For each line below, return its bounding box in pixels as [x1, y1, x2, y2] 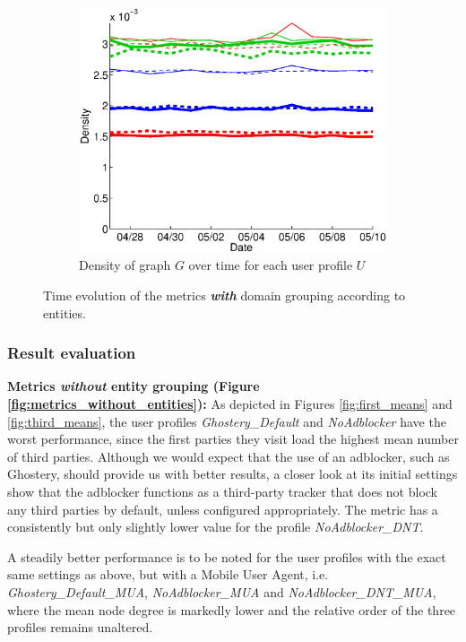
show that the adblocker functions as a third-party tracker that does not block [7, 481, 438, 500]
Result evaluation [7, 342, 136, 364]
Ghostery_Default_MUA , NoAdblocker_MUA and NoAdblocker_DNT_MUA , [7, 582, 436, 601]
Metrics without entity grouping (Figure [7, 377, 260, 395]
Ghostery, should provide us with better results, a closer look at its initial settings [7, 464, 458, 483]
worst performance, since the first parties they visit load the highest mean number [7, 429, 459, 448]
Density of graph [79, 256, 171, 274]
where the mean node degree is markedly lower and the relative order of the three [7, 600, 456, 619]
